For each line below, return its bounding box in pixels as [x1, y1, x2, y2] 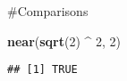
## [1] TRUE [7, 63, 78, 77]
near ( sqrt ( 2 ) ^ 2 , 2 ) [7, 31, 122, 50]
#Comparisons [7, 2, 89, 20]
